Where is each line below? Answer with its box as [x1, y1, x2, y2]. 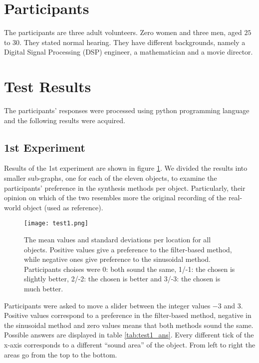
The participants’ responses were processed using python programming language [4, 105, 250, 116]
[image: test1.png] [24, 220, 88, 227]
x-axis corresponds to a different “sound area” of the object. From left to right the [4, 339, 256, 349]
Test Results [4, 76, 91, 97]
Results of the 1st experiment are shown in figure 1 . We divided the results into [4, 163, 248, 173]
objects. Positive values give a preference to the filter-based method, [24, 244, 232, 254]
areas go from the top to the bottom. [4, 349, 117, 359]
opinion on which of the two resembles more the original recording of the [4, 192, 227, 203]
